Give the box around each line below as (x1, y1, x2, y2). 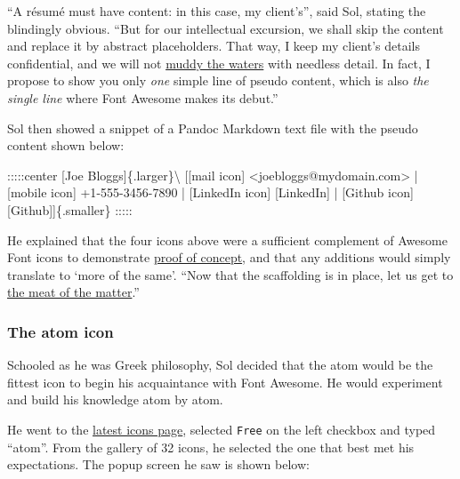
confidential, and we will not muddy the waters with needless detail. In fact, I (7, 53, 431, 72)
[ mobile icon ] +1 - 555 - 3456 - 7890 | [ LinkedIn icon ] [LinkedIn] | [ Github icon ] (7, 183, 414, 202)
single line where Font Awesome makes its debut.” (7, 88, 278, 107)
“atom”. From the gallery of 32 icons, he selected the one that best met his (7, 437, 415, 456)
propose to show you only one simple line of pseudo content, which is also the (7, 71, 429, 90)
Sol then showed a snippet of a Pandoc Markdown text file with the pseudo (7, 118, 418, 137)
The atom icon (7, 320, 114, 342)
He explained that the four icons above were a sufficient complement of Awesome (7, 230, 448, 249)
